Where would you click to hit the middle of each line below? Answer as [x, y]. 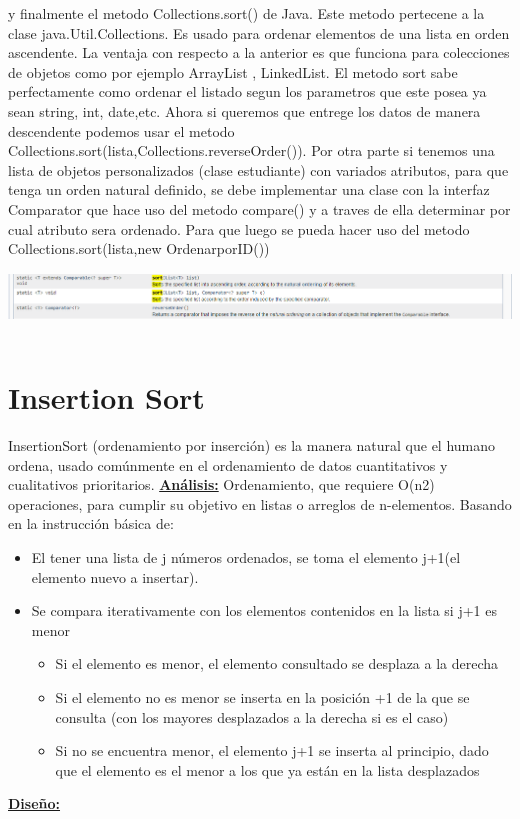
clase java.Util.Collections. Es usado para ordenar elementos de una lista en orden [259, 32]
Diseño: [34, 803]
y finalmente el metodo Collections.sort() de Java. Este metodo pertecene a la [246, 13]
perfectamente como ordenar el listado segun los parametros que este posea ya [247, 91]
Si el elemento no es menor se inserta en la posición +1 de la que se [262, 696]
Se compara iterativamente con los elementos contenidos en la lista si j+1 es [264, 610]
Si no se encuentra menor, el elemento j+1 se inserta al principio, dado [272, 750]
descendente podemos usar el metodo [121, 130]
